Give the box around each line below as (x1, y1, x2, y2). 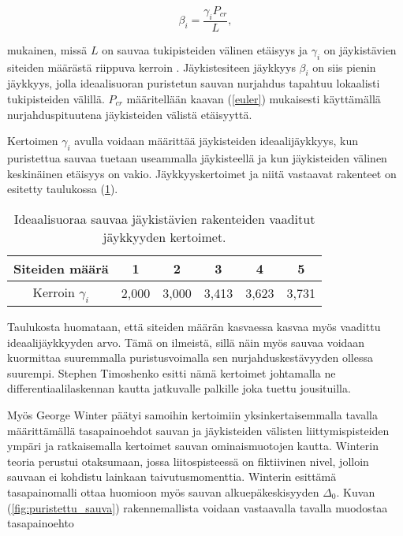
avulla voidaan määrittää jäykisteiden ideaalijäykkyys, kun (74, 132, 358, 149)
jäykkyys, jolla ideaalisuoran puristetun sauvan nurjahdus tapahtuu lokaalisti (7, 75, 380, 91)
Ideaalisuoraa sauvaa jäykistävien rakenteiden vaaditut (13, 209, 315, 228)
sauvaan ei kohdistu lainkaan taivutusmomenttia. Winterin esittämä (7, 468, 337, 485)
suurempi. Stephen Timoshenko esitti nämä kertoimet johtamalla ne (7, 364, 336, 381)
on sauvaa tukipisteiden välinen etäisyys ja (102, 41, 308, 58)
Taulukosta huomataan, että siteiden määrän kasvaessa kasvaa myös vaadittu (7, 318, 381, 334)
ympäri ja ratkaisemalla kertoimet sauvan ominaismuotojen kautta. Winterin (7, 437, 379, 454)
